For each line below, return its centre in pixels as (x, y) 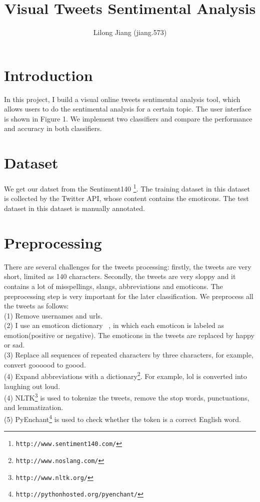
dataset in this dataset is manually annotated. (74, 208)
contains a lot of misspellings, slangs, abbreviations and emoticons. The (113, 286)
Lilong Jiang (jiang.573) (130, 32)
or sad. (14, 345)
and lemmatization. (34, 407)
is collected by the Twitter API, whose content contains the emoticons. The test (126, 198)
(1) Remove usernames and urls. (53, 315)
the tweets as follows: (36, 306)
